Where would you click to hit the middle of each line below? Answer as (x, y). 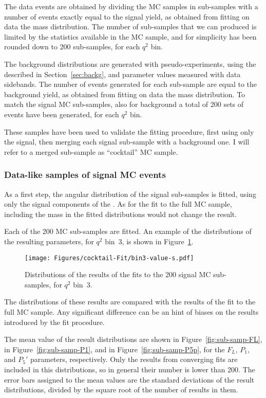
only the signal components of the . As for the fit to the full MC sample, (118, 204)
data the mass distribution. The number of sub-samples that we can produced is (130, 26)
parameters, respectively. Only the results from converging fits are (134, 359)
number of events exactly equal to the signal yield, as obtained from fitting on (127, 16)
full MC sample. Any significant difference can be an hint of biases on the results (131, 311)
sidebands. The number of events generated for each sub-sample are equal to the (131, 84)
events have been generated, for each (62, 114)
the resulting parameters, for (49, 241)
